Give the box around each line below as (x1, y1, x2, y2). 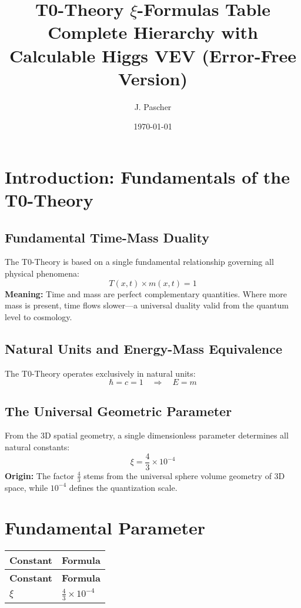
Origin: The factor (5, 469, 75, 481)
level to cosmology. (5, 310, 72, 323)
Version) (118, 66, 188, 90)
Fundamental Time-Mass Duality (5, 228, 210, 246)
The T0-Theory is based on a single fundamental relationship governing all (5, 255, 274, 268)
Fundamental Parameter (5, 516, 206, 540)
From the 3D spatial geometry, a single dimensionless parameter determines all (5, 429, 289, 441)
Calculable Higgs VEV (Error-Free (9, 43, 296, 67)
